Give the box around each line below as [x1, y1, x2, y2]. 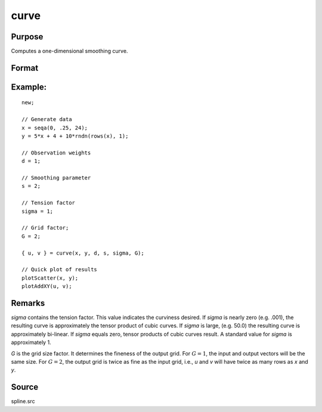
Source [11, 382, 39, 392]
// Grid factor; [21, 224, 69, 231]
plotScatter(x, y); [21, 274, 79, 281]
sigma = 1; [21, 207, 54, 215]
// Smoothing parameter [21, 175, 91, 181]
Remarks [11, 298, 45, 308]
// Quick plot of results [21, 266, 98, 273]
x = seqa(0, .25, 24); [21, 124, 88, 131]
